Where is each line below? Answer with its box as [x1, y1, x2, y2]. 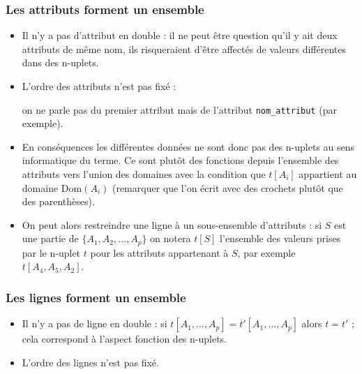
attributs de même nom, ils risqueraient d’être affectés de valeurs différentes [22, 41, 346, 56]
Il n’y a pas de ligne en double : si [22, 316, 167, 331]
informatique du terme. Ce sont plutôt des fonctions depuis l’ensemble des [22, 153, 339, 167]
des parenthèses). [22, 194, 95, 209]
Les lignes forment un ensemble [6, 288, 186, 306]
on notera [150, 231, 191, 246]
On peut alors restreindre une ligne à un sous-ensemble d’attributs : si [22, 217, 322, 232]
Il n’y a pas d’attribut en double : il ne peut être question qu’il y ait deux [22, 28, 338, 43]
